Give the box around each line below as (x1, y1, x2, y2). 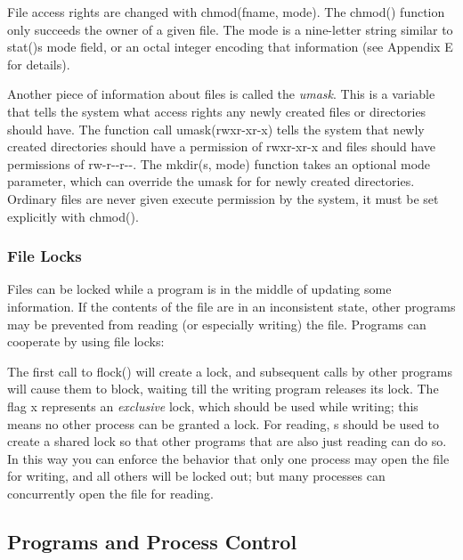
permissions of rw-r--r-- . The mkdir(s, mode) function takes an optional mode (7, 154, 431, 173)
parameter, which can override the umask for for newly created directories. (7, 172, 415, 191)
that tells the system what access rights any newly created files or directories (7, 101, 426, 120)
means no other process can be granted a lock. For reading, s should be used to (7, 414, 440, 433)
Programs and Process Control (7, 527, 297, 555)
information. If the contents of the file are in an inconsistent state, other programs (7, 296, 456, 315)
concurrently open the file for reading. (7, 483, 214, 502)
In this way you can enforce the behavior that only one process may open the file (7, 449, 450, 467)
